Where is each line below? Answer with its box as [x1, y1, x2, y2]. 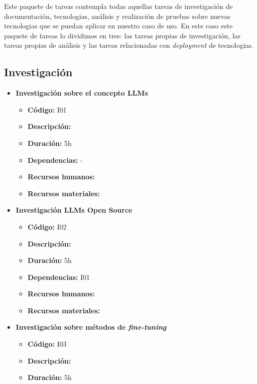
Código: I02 [27, 221, 67, 232]
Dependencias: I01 [27, 271, 90, 282]
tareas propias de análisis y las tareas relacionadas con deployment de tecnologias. [4, 40, 254, 50]
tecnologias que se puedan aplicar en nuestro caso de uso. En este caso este [4, 20, 233, 31]
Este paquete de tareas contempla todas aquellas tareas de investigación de [4, 1, 233, 11]
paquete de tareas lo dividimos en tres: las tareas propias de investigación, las [4, 30, 241, 40]
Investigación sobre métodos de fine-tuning [15, 322, 166, 332]
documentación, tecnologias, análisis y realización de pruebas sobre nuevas [4, 10, 231, 21]
